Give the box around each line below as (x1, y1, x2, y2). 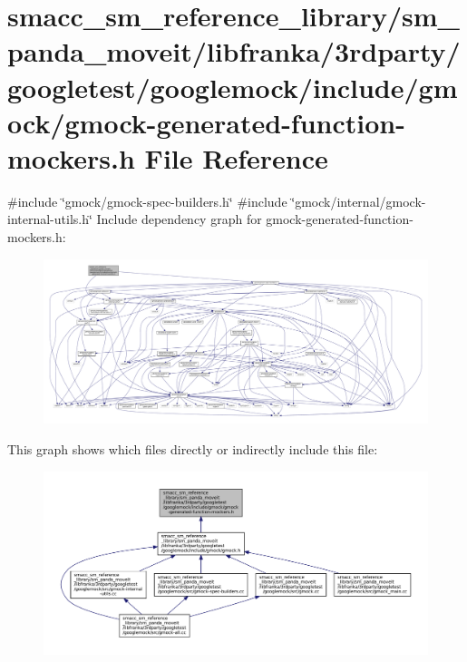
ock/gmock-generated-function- (7, 103, 405, 141)
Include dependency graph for (96, 209, 262, 229)
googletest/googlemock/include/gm (7, 68, 458, 105)
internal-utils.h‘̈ (7, 209, 92, 229)
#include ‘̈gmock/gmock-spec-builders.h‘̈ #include (7, 191, 287, 210)
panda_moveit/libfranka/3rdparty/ (7, 33, 461, 70)
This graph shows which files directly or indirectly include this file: (7, 440, 378, 459)
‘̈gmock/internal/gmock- (291, 191, 426, 210)
